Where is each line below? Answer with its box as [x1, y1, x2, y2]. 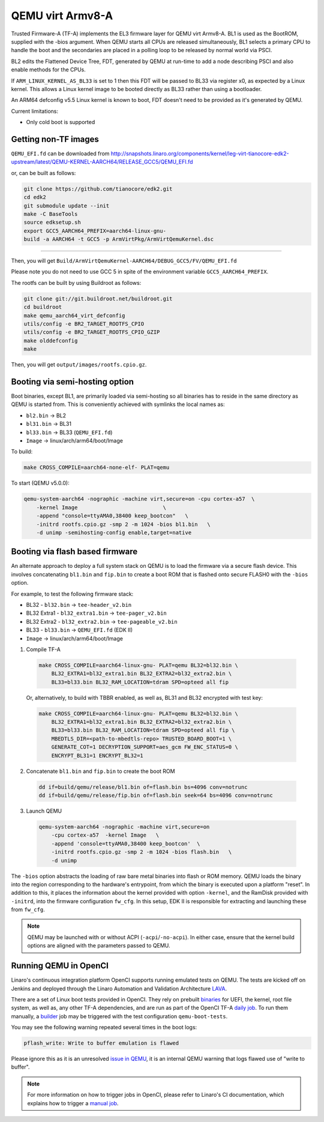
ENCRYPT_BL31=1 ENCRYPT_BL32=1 [51, 752, 143, 759]
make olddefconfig [23, 337, 78, 344]
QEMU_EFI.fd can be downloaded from [11, 150, 110, 157]
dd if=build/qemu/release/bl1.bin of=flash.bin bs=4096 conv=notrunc [38, 783, 248, 790]
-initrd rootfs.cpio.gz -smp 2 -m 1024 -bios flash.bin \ [51, 849, 232, 856]
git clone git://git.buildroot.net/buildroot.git [23, 295, 173, 302]
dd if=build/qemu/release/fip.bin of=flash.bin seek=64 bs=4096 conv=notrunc [38, 792, 273, 799]
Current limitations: [11, 107, 58, 115]
